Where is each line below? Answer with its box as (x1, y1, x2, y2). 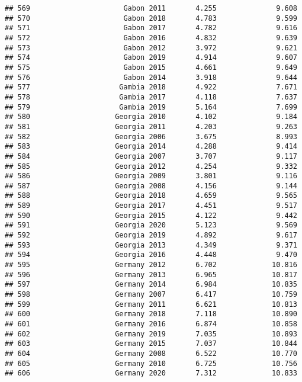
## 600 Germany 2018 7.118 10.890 (5, 310, 297, 319)
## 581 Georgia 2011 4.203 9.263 (5, 122, 297, 131)
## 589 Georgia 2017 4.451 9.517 (5, 201, 297, 210)
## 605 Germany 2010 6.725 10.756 (5, 359, 297, 368)
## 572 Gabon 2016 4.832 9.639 (5, 33, 297, 42)
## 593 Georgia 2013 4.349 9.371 (5, 240, 297, 249)
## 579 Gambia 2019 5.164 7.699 (5, 102, 297, 111)
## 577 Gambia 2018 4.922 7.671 (5, 83, 297, 92)
